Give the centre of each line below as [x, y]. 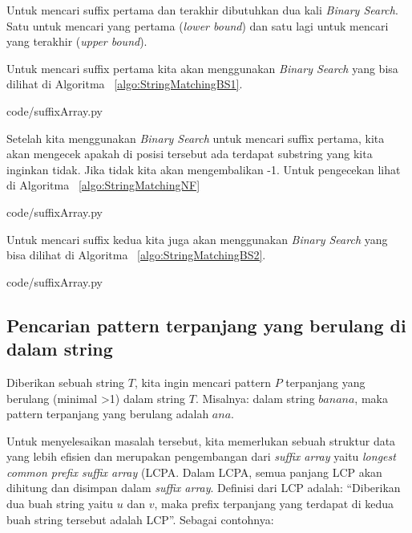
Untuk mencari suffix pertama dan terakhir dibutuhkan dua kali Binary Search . [202, 10]
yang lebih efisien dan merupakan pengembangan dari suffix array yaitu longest [201, 456]
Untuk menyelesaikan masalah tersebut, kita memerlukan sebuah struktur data [201, 440]
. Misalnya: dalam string [255, 398]
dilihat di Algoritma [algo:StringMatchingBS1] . [125, 84]
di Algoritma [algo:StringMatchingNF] [103, 185]
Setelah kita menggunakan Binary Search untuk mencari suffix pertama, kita [196, 138]
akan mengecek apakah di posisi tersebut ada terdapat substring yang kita [190, 154]
